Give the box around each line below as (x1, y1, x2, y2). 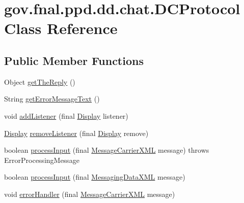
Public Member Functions (4, 52, 144, 68)
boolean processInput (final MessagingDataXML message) (4, 172, 185, 182)
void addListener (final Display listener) (4, 110, 128, 121)
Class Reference (4, 18, 118, 39)
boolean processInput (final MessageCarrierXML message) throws (4, 145, 209, 155)
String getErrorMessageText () (4, 93, 100, 104)
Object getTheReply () (4, 76, 75, 87)
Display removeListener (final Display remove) (4, 127, 149, 138)
